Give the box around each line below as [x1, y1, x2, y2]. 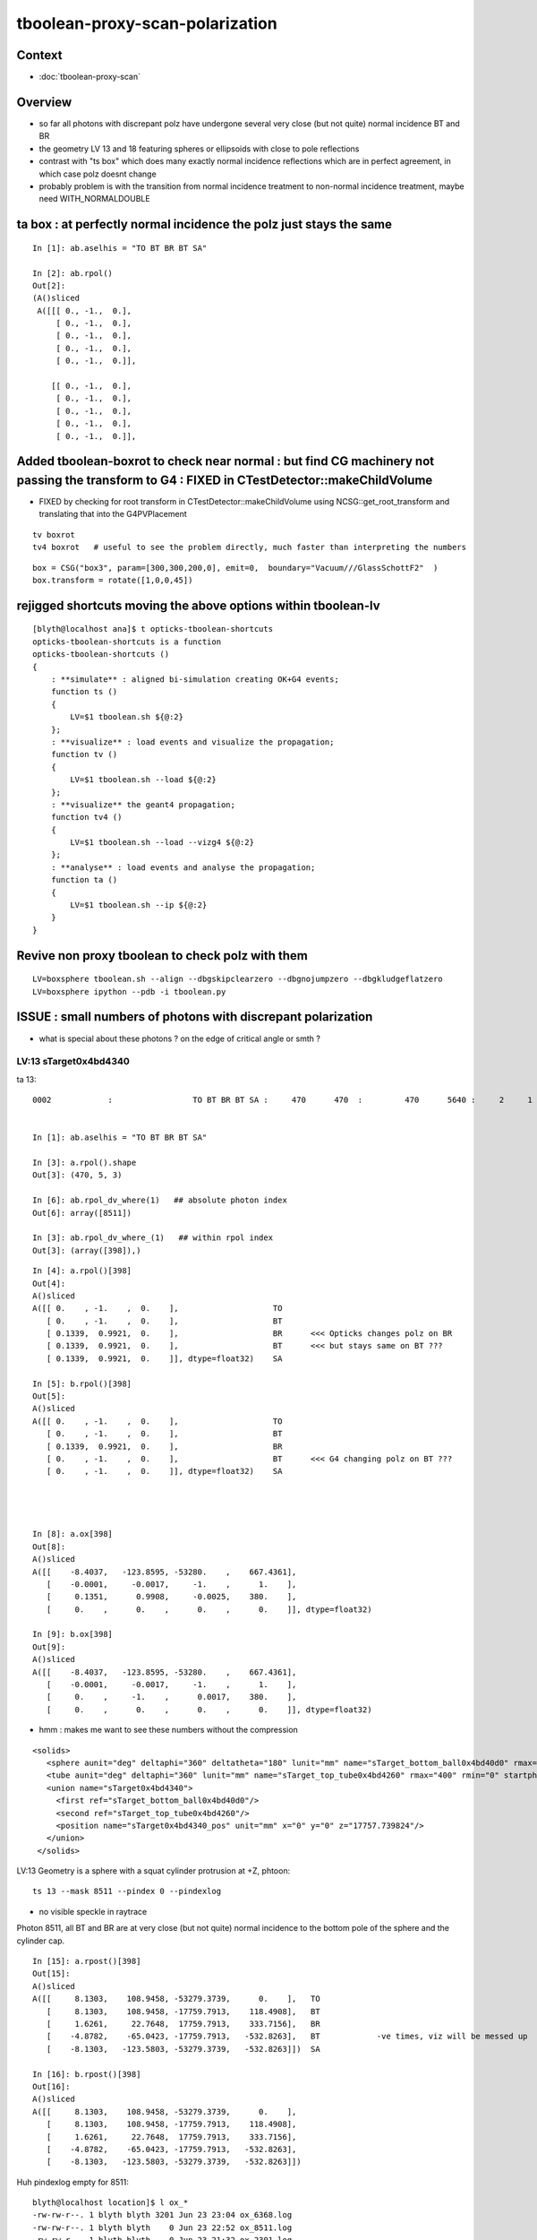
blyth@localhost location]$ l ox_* [32, 2198, 189, 2208]
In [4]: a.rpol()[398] [32, 1266, 132, 1276]
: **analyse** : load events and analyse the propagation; [50, 862, 316, 873]
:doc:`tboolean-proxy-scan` [38, 72, 141, 82]
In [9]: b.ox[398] [32, 1629, 114, 1640]
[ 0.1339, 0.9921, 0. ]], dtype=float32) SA [46, 1353, 283, 1364]
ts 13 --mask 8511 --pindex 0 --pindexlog [32, 1886, 222, 1897]
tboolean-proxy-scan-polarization [16, 13, 277, 33]
